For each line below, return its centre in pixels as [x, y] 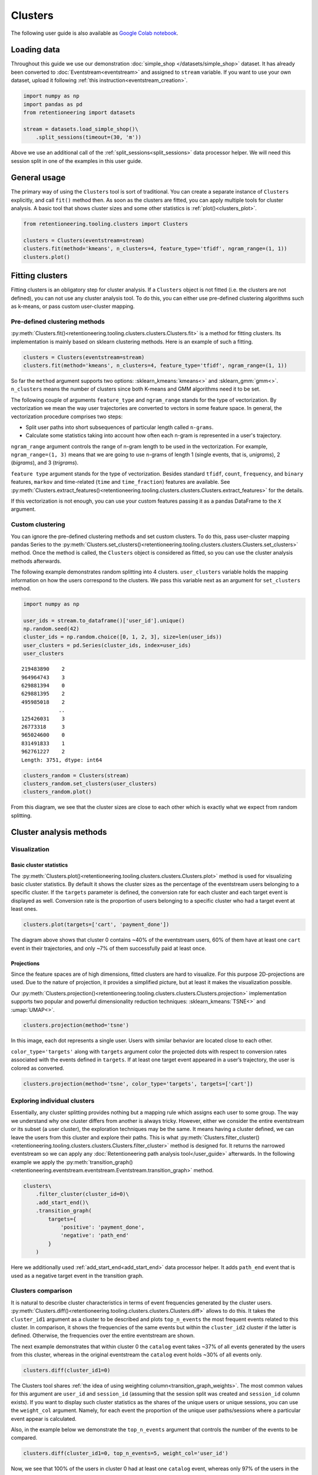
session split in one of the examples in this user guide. [77, 161]
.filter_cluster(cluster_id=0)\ [82, 1194]
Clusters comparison [42, 1291]
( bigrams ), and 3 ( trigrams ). [45, 463]
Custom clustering [38, 525]
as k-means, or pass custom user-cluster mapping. [73, 306]
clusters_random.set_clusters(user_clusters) [90, 784]
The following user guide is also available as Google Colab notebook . [95, 33]
